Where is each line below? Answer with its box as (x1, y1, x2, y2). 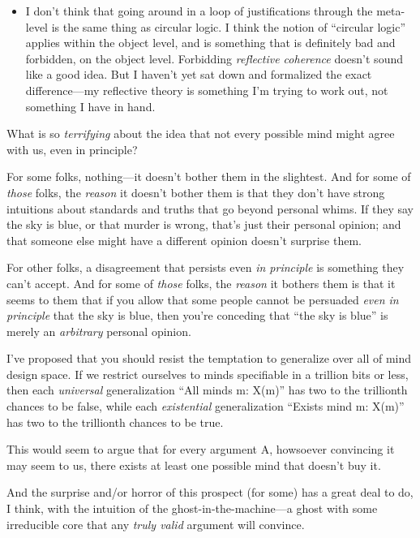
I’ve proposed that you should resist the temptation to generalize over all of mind (6, 350, 412, 367)
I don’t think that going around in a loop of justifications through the (25, 2, 373, 19)
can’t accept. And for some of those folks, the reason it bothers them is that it (6, 274, 396, 291)
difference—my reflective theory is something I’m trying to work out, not (25, 81, 388, 98)
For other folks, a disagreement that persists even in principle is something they (6, 259, 405, 276)
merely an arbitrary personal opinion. (6, 322, 191, 339)
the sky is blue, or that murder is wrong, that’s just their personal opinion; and (6, 216, 401, 233)
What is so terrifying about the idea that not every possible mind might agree (6, 125, 395, 142)
